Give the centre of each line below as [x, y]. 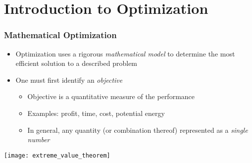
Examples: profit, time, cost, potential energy [96, 113]
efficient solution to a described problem [76, 63]
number [39, 139]
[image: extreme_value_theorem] [57, 155]
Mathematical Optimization [60, 35]
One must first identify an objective [69, 80]
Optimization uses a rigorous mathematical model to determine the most [125, 53]
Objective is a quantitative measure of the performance [111, 96]
